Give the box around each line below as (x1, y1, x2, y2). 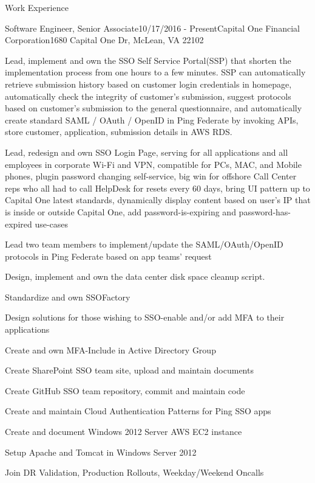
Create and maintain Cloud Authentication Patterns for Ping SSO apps (5, 405, 271, 417)
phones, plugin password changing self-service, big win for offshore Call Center (5, 170, 297, 182)
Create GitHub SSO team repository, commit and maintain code (5, 384, 245, 397)
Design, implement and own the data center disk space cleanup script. (5, 270, 265, 283)
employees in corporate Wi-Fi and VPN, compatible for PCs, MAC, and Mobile (5, 158, 302, 170)
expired (5, 217, 32, 230)
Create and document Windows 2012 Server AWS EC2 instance (5, 425, 242, 438)
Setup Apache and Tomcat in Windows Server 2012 (5, 445, 197, 458)
